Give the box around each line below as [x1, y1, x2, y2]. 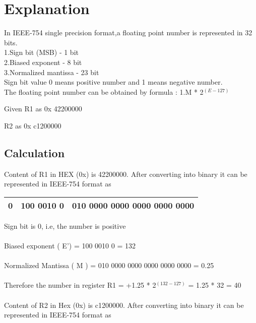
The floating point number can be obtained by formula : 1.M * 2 [4, 86, 204, 97]
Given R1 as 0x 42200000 [4, 103, 82, 114]
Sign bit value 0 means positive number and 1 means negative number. [4, 77, 223, 87]
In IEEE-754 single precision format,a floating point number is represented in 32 [4, 27, 252, 38]
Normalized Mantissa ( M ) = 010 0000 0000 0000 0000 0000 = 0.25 [4, 260, 214, 271]
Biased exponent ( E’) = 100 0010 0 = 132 [4, 240, 136, 251]
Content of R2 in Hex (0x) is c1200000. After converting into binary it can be [4, 299, 244, 310]
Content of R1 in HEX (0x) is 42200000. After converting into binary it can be [4, 168, 247, 179]
